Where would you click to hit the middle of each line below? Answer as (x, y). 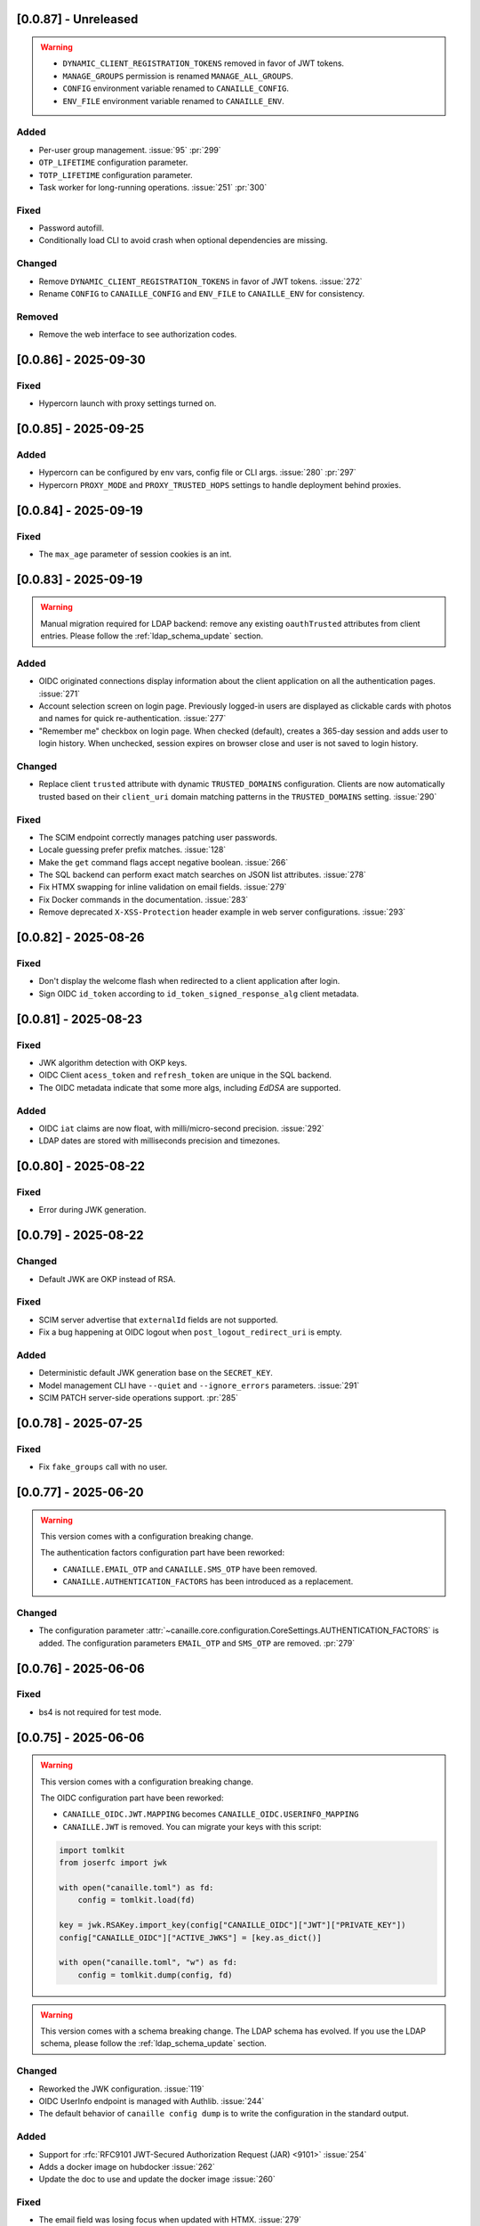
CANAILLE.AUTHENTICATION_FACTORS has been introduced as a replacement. (208, 1581)
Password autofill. (72, 228)
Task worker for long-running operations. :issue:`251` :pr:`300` (153, 187)
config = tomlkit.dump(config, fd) (155, 1975)
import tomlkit (92, 1850)
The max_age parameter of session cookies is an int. (135, 554)
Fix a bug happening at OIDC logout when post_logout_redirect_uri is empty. (190, 1332)
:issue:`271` (59, 694)
